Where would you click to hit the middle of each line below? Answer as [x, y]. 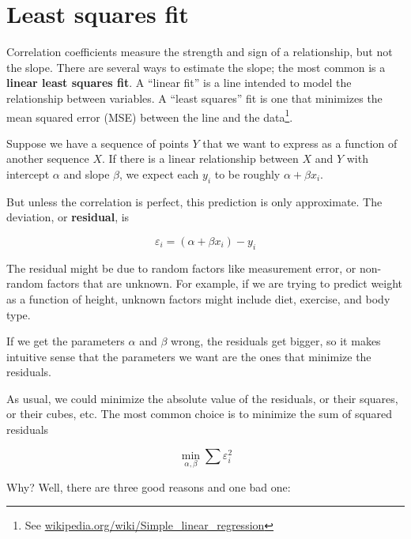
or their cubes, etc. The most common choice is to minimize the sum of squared [200, 414]
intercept [28, 173]
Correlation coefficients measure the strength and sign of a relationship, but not [200, 52]
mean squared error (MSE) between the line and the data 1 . [150, 115]
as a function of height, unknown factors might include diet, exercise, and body [198, 298]
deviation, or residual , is [68, 217]
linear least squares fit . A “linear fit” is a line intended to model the [179, 83]
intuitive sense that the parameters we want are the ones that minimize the [189, 356]
